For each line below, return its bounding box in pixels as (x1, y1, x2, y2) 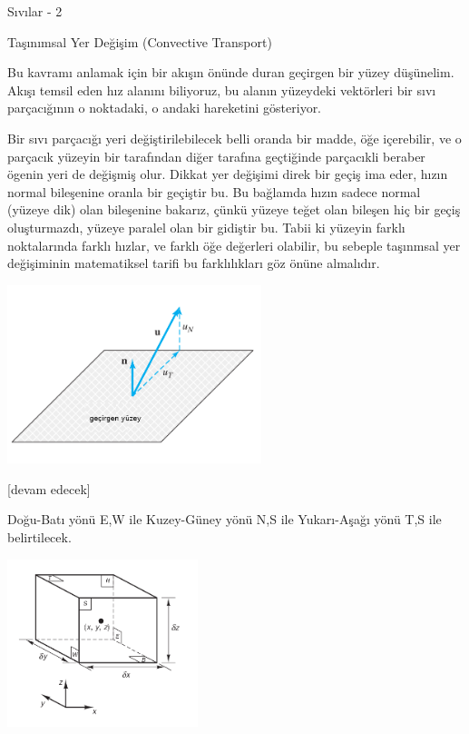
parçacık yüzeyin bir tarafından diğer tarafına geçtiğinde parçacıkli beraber (7, 146, 425, 165)
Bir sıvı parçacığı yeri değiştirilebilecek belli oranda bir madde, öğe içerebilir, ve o (7, 128, 462, 147)
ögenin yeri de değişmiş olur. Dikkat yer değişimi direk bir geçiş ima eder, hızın (7, 164, 448, 183)
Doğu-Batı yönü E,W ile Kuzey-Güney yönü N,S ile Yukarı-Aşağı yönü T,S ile (7, 510, 442, 529)
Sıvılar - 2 (7, 2, 63, 20)
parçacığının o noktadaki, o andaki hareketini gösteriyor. (7, 98, 322, 117)
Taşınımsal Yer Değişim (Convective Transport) (7, 32, 272, 51)
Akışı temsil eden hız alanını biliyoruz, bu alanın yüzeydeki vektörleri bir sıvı (7, 80, 436, 99)
